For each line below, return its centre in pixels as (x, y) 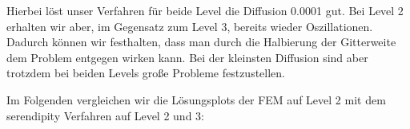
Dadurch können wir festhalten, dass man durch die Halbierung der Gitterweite (201, 42)
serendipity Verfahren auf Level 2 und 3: (105, 115)
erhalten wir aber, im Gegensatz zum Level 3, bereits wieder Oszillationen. (190, 26)
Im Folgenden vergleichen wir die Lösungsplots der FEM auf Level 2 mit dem (196, 99)
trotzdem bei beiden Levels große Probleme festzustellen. (146, 73)
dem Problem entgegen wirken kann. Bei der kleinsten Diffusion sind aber (187, 57)
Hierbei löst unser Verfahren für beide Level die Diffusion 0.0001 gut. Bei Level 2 (205, 10)
